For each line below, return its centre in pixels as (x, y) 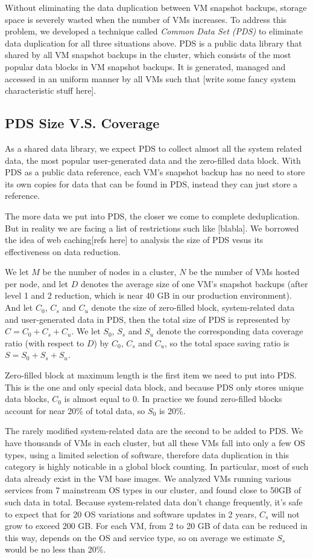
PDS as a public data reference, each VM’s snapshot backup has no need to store (155, 172)
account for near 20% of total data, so (75, 410)
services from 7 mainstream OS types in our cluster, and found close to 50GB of (153, 490)
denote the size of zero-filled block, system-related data (193, 307)
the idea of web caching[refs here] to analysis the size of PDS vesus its (134, 240)
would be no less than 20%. (55, 549)
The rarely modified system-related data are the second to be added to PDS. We (154, 431)
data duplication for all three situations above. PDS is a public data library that (153, 43)
